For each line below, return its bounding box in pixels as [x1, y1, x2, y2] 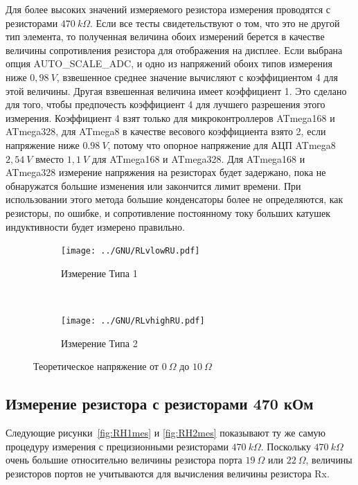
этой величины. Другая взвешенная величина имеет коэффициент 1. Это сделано [6, 83, 347, 98]
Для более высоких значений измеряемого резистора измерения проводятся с [6, 2, 330, 16]
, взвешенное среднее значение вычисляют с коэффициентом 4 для [56, 69, 339, 84]
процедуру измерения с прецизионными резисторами [6, 439, 229, 453]
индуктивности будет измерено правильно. [6, 219, 185, 233]
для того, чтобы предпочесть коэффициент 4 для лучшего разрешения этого [6, 97, 325, 112]
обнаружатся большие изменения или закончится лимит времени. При [6, 178, 301, 193]
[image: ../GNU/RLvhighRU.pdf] [61, 315, 205, 326]
